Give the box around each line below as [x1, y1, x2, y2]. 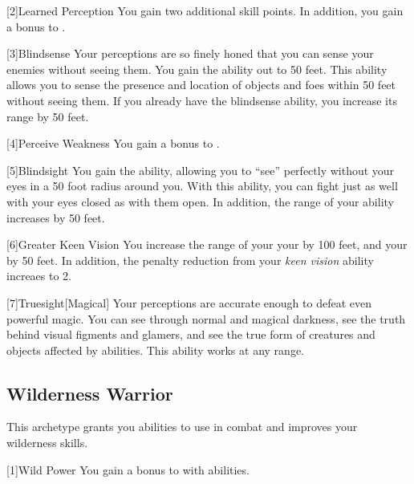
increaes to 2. [6, 267, 71, 284]
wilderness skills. [6, 434, 88, 451]
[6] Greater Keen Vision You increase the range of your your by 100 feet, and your [6, 236, 408, 253]
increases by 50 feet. [6, 209, 105, 226]
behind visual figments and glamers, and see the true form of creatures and [6, 326, 375, 343]
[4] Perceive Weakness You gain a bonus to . [6, 135, 220, 152]
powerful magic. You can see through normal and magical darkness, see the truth [6, 310, 406, 327]
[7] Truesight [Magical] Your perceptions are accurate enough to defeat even [6, 294, 371, 311]
